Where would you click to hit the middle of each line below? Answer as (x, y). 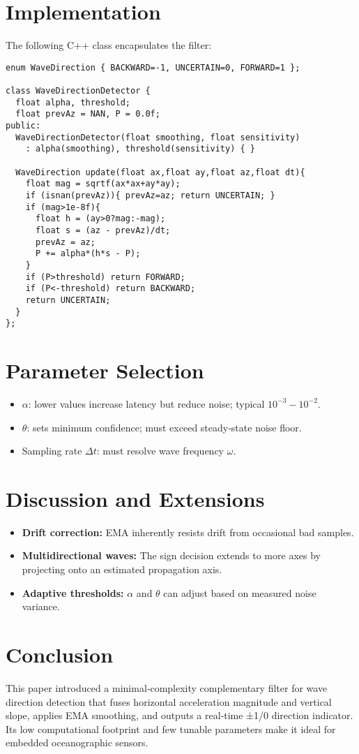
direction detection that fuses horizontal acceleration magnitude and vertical (169, 701)
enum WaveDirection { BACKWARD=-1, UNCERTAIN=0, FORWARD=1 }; (153, 67)
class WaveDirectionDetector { (78, 91)
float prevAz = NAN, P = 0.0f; (88, 114)
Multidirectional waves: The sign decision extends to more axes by (171, 555)
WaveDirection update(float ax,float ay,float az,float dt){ (160, 172)
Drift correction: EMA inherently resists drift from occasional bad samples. (188, 532)
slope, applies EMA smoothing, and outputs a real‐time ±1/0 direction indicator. (179, 715)
